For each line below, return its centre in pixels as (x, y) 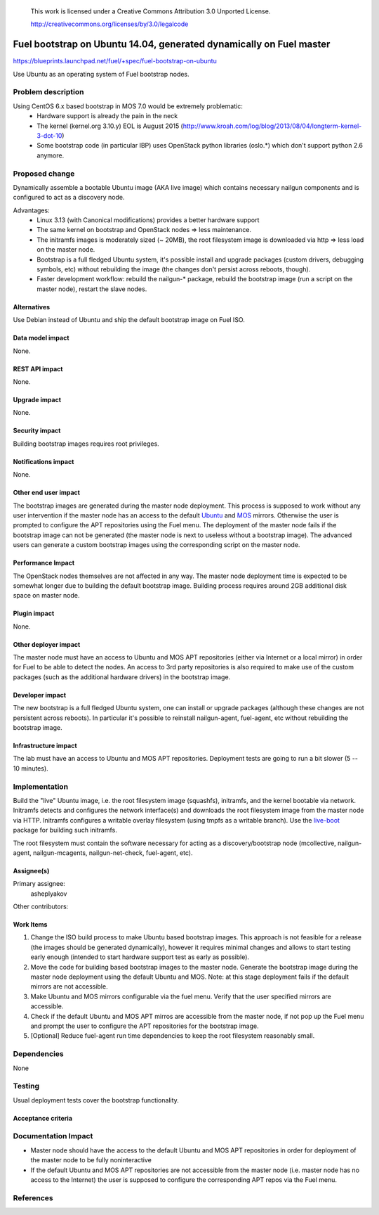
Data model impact (41, 338)
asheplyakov (49, 894)
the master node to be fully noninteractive (91, 1160)
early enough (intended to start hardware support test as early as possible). (140, 957)
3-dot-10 (49, 136)
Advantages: (31, 210)
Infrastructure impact (45, 746)
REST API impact (38, 368)
